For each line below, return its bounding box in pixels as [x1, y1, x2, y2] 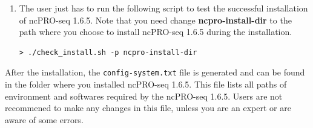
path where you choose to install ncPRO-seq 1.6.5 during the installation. [19, 25, 292, 38]
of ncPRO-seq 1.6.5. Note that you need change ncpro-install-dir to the [19, 13, 292, 26]
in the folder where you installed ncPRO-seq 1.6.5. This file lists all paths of [5, 78, 287, 91]
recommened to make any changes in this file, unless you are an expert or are [5, 101, 291, 114]
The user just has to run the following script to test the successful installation [19, 2, 308, 14]
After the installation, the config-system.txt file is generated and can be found [5, 66, 305, 78]
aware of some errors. [5, 113, 84, 126]
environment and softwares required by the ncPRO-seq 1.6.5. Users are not [5, 89, 283, 102]
